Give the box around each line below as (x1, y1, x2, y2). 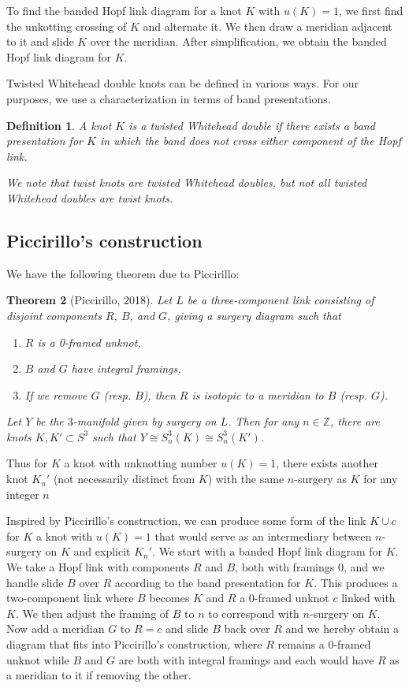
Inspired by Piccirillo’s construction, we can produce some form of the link (6, 512, 366, 529)
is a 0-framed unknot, (37, 333, 141, 350)
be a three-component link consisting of (187, 292, 374, 308)
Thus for (6, 455, 48, 471)
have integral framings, (71, 360, 181, 377)
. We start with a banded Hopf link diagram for (152, 543, 383, 560)
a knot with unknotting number (64, 455, 218, 471)
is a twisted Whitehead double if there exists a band (128, 117, 375, 133)
